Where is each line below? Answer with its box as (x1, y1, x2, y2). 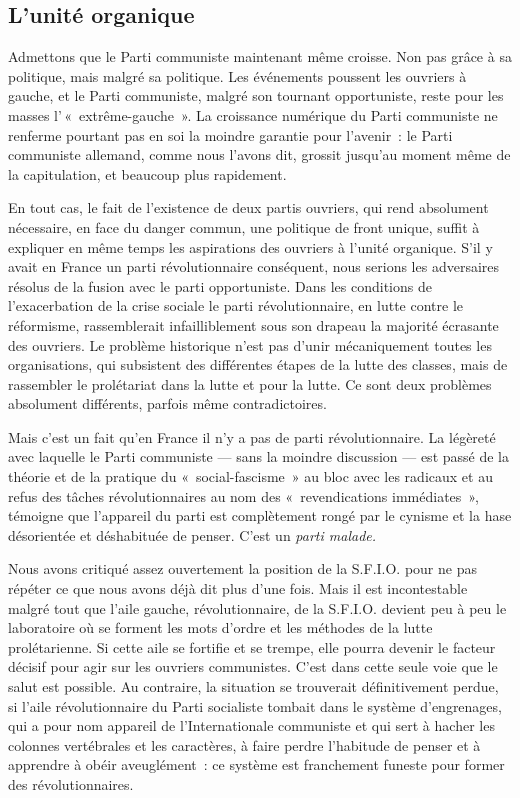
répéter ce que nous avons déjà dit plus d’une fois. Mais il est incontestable (8, 578, 468, 599)
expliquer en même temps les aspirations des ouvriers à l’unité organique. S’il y (8, 236, 493, 257)
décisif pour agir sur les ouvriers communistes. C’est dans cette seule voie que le (8, 656, 498, 677)
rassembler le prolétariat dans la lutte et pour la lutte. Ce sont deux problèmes (8, 373, 492, 394)
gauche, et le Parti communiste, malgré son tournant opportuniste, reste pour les (8, 85, 504, 106)
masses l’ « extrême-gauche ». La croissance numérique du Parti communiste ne (8, 104, 498, 125)
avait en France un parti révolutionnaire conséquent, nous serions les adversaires (8, 256, 500, 277)
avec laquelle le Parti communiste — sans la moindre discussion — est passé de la (8, 446, 509, 467)
